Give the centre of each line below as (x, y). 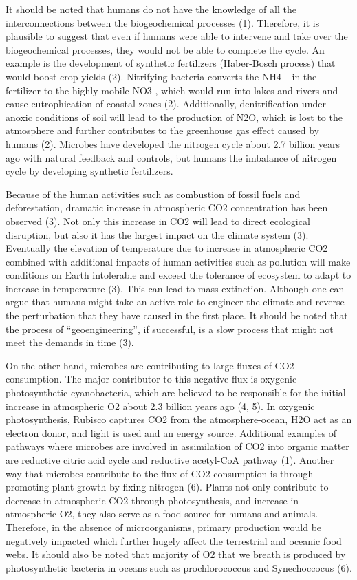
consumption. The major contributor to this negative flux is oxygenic (151, 379)
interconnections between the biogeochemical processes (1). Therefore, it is (163, 22)
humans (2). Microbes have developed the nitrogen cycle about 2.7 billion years (173, 143)
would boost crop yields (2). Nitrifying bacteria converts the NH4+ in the (161, 76)
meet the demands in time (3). (70, 342)
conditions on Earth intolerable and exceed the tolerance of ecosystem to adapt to (178, 275)
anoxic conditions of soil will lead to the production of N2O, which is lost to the (174, 117)
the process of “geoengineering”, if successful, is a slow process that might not (170, 329)
